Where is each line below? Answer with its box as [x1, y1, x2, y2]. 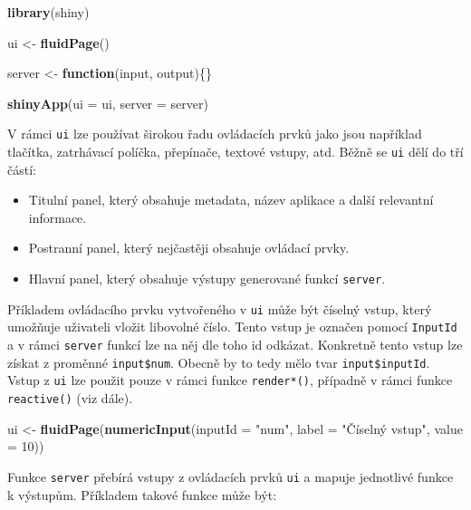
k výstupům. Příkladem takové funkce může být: [7, 485, 277, 504]
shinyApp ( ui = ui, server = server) [7, 93, 208, 112]
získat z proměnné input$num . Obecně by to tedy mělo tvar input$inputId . [7, 352, 430, 371]
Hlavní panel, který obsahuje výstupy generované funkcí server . [28, 269, 386, 288]
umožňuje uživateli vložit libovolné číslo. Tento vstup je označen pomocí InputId [7, 317, 457, 336]
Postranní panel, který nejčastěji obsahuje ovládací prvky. [28, 238, 350, 257]
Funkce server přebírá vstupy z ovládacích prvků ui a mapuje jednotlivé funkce [7, 467, 454, 486]
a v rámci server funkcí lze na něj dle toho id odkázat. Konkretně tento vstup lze [7, 335, 463, 354]
